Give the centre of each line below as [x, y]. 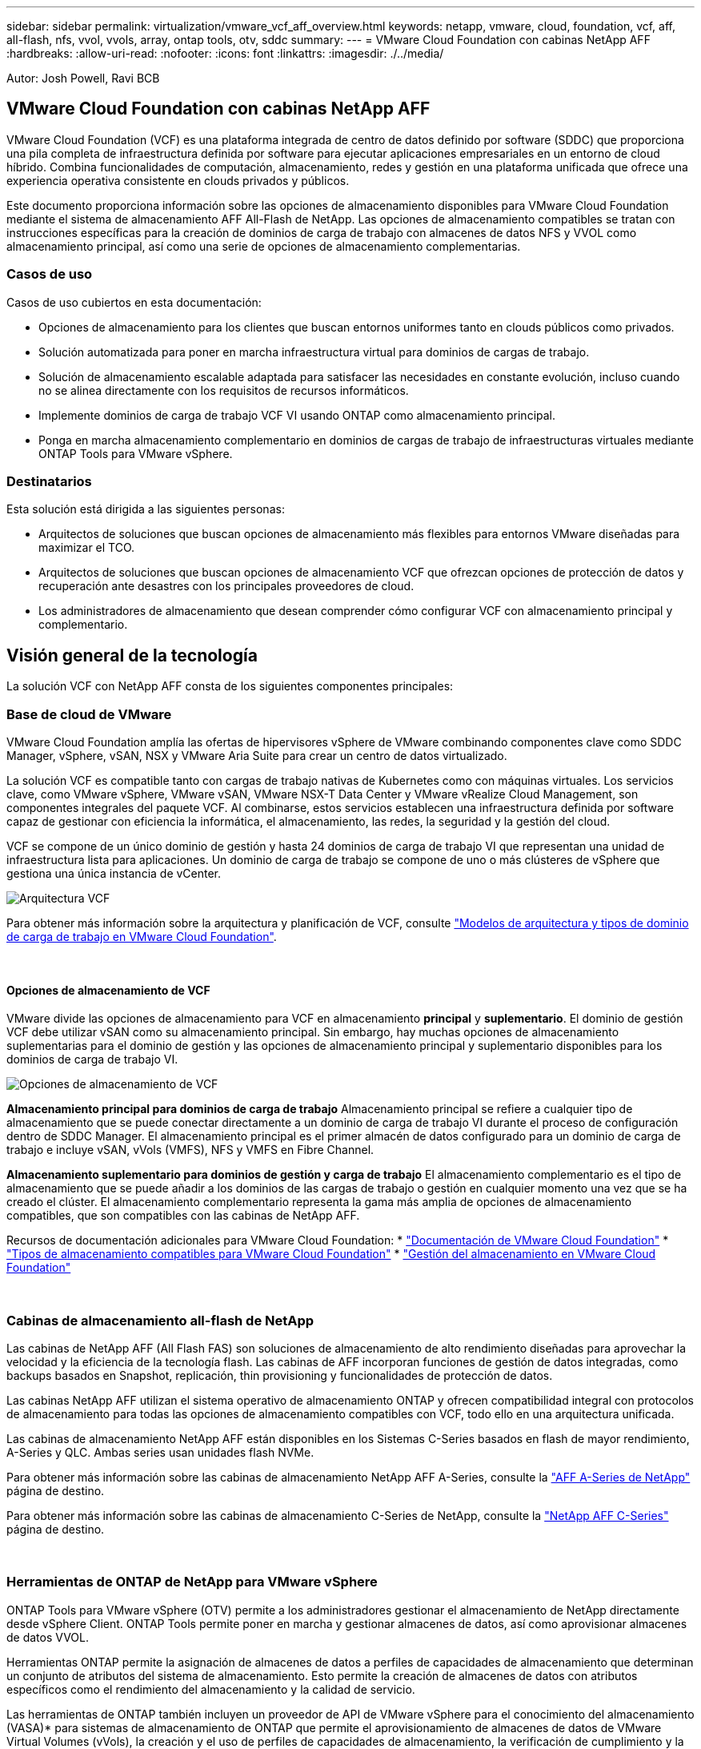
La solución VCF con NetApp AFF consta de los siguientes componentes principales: [230, 686]
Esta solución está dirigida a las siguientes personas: [146, 509]
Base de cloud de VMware [89, 714]
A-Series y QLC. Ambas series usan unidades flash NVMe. [160, 1452]
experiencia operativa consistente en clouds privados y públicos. [178, 180]
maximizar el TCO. [87, 548]
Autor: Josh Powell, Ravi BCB [83, 78]
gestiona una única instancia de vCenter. [114, 873]
